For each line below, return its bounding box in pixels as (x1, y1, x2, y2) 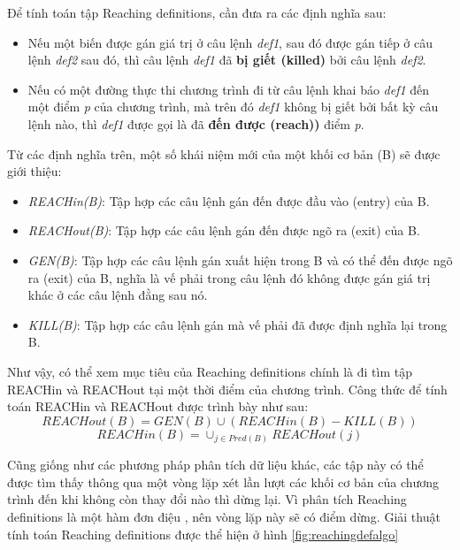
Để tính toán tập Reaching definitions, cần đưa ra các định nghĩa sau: (7, 4, 387, 21)
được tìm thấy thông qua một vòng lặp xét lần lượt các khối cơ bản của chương (7, 472, 440, 491)
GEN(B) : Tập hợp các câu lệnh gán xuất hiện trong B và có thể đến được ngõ (27, 250, 453, 269)
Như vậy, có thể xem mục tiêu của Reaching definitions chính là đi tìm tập (7, 362, 412, 380)
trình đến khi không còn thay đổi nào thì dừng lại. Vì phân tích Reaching (7, 490, 407, 508)
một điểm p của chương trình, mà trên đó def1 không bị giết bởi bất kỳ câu (27, 97, 439, 116)
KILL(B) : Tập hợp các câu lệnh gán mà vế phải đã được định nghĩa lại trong (27, 315, 448, 333)
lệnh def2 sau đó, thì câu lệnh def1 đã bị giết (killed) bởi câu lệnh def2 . (27, 50, 426, 69)
